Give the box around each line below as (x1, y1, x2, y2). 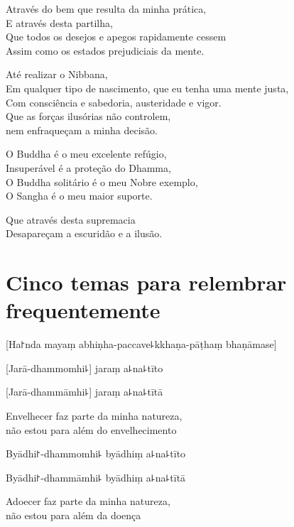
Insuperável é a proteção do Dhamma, (6, 160, 171, 175)
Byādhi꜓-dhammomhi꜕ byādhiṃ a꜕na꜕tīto (6, 446, 186, 461)
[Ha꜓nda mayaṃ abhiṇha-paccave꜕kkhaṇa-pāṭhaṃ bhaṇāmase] (6, 337, 277, 352)
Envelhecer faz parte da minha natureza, (6, 408, 183, 423)
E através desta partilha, (6, 15, 113, 30)
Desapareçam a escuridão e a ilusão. (6, 226, 163, 241)
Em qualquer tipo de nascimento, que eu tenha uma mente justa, (6, 80, 289, 95)
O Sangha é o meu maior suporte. (6, 188, 153, 203)
